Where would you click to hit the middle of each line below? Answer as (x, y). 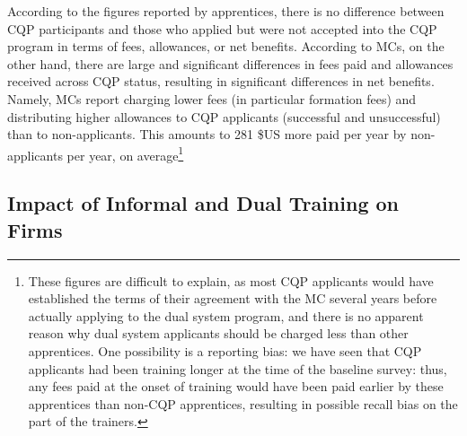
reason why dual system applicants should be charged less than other (218, 333)
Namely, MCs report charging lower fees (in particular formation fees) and (212, 98)
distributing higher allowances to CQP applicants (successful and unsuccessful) (224, 116)
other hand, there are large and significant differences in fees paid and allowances (230, 63)
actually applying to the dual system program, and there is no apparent (226, 315)
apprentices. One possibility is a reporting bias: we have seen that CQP (225, 350)
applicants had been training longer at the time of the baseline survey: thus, (238, 368)
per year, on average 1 (125, 153)
